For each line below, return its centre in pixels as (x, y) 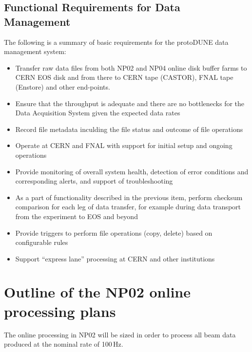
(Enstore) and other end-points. (63, 86)
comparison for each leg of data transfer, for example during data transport (128, 207)
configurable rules (42, 242)
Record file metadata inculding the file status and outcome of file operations (129, 129)
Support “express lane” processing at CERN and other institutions (115, 258)
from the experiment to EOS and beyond (77, 216)
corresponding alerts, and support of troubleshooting (94, 181)
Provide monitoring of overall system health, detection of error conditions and (132, 171)
